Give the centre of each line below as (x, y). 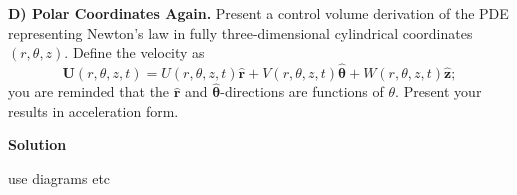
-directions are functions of (302, 91)
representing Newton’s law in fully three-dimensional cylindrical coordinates (240, 32)
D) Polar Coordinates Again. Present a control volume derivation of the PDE (258, 13)
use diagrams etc (59, 178)
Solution (37, 144)
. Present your (438, 91)
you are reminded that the (89, 91)
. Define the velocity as (134, 52)
